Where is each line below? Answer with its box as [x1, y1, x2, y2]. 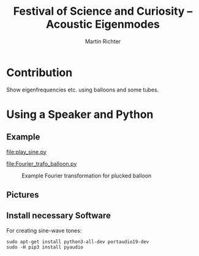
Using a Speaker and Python [6, 107, 154, 121]
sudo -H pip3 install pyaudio [6, 244, 84, 250]
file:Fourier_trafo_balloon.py [6, 160, 77, 167]
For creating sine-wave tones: [6, 227, 82, 234]
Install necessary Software [6, 211, 111, 221]
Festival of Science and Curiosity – [13, 4, 193, 18]
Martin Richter [84, 37, 121, 45]
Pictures [6, 190, 39, 200]
